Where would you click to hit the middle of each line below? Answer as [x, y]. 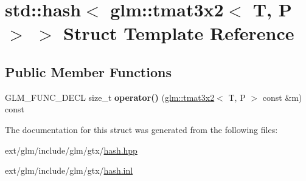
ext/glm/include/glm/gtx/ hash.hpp [71, 150]
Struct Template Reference [179, 33]
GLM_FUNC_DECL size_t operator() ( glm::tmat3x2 [110, 97]
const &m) [282, 97]
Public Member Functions [88, 71]
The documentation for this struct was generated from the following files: [141, 129]
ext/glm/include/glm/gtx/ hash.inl [69, 170]
